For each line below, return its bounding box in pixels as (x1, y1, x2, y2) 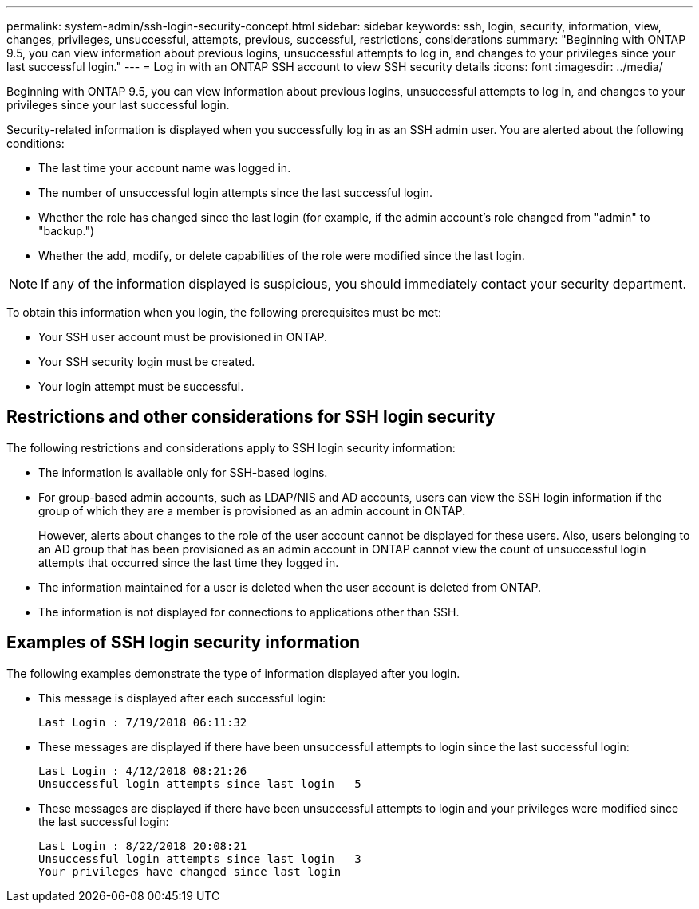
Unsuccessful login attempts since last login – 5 (38, 777, 361, 790)
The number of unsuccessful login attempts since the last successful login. (38, 186, 432, 199)
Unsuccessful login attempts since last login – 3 (38, 852, 361, 865)
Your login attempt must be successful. (38, 380, 244, 393)
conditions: (6, 136, 65, 150)
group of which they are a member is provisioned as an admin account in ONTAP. (38, 503, 466, 517)
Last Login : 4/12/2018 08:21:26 (38, 764, 247, 777)
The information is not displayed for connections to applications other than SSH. (38, 604, 460, 619)
